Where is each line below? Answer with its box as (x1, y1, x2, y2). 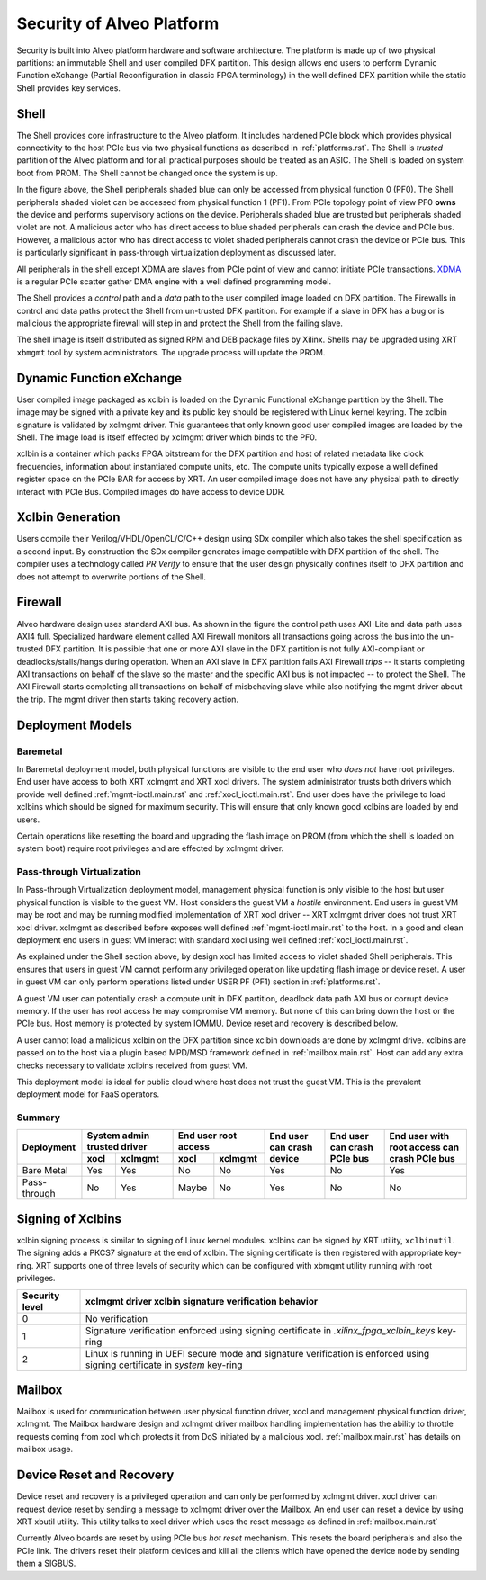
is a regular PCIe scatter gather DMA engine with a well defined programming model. (16, 275, 332, 287)
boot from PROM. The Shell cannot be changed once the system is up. (16, 167, 279, 178)
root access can (389, 1141, 459, 1154)
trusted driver (86, 1141, 148, 1154)
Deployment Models (16, 717, 132, 732)
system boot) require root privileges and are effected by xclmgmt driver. (16, 843, 284, 854)
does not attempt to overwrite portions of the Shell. (16, 571, 207, 582)
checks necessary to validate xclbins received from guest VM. (16, 1060, 247, 1071)
